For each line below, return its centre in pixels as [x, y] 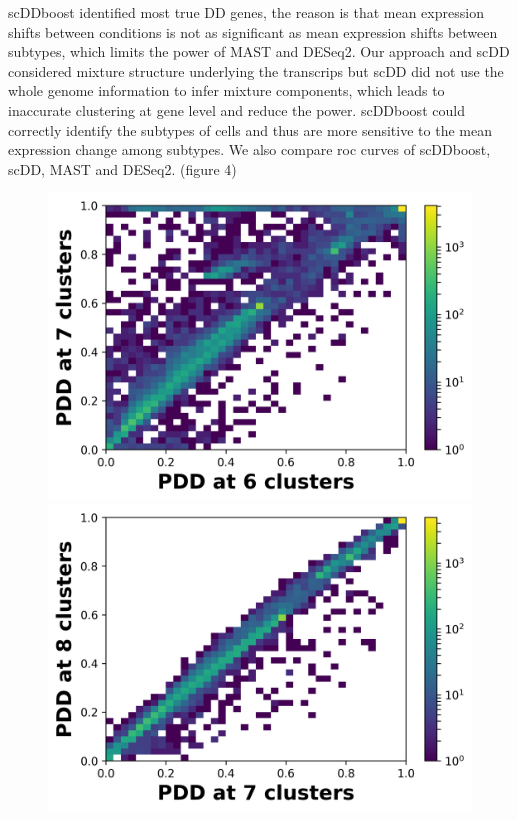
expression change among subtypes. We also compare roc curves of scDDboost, [249, 149]
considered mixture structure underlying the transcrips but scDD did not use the [256, 70]
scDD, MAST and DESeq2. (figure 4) [122, 168]
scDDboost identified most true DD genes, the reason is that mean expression [246, 12]
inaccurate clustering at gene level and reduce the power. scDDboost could [236, 109]
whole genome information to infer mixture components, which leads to [226, 90]
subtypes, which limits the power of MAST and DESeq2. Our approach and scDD [259, 51]
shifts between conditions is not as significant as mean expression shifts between [253, 31]
